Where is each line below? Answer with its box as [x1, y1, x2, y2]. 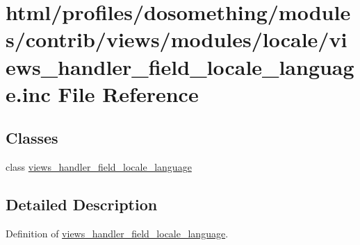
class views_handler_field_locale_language [6, 160, 192, 174]
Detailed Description [6, 194, 158, 215]
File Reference [58, 79, 199, 108]
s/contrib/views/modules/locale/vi [6, 25, 347, 53]
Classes [6, 127, 58, 149]
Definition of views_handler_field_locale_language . [6, 226, 229, 240]
